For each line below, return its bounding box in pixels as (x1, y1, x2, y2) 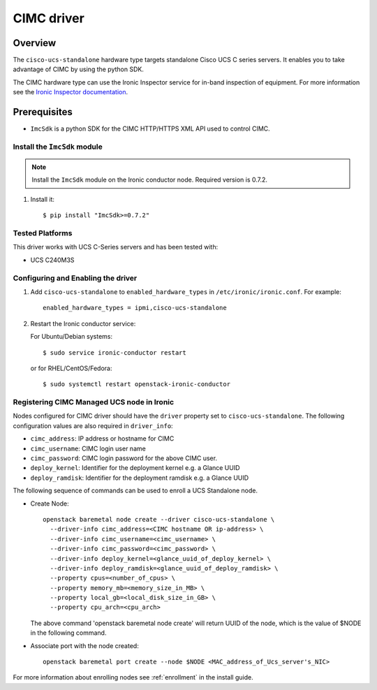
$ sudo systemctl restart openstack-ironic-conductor (43, 381, 230, 388)
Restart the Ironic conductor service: (30, 319, 136, 328)
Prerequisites (13, 106, 73, 118)
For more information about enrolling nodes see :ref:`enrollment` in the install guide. (13, 673, 254, 682)
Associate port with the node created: (30, 641, 139, 649)
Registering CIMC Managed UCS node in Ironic (13, 397, 175, 407)
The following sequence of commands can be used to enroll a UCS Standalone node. (13, 486, 258, 495)
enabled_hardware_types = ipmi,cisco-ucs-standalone (43, 304, 227, 312)
